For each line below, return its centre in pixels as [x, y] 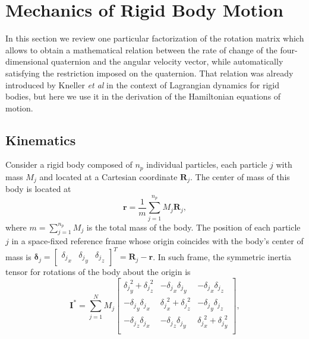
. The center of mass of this [240, 176]
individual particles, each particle [207, 164]
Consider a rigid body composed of [69, 164]
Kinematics [41, 140]
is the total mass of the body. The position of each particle [193, 227]
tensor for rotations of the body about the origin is [98, 272]
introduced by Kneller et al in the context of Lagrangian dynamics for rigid [142, 84]
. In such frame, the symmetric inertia [222, 256]
